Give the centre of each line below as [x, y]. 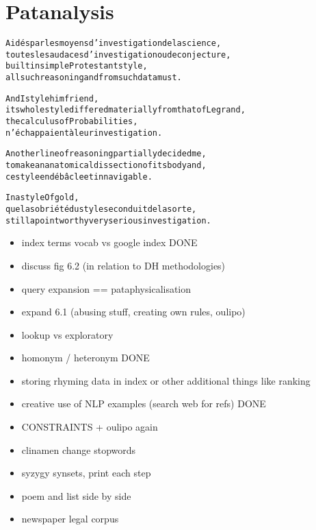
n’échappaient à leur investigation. [84, 133]
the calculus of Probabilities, [72, 122]
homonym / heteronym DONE [85, 358]
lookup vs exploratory [67, 334]
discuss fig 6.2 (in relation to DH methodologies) [123, 265]
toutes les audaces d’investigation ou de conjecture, [118, 55]
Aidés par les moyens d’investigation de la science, [114, 44]
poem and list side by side [76, 495]
